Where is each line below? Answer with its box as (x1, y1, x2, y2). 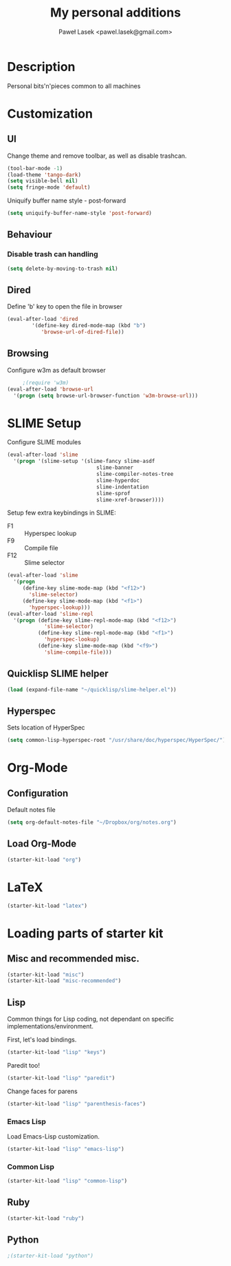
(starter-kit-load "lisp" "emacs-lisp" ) (7, 1145, 125, 1153)
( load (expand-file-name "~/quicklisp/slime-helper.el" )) (7, 686, 177, 693)
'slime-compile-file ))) (43, 649, 112, 656)
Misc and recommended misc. (7, 953, 140, 965)
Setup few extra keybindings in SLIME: (7, 508, 116, 517)
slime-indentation (96, 484, 149, 490)
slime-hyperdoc (96, 477, 140, 484)
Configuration (7, 787, 69, 799)
